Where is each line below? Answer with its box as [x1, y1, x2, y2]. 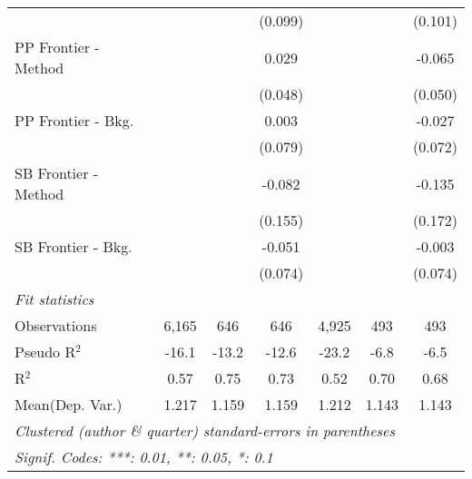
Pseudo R [15, 341, 76, 362]
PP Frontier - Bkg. [15, 110, 134, 131]
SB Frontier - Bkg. [15, 236, 133, 257]
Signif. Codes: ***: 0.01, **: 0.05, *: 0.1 [15, 446, 273, 467]
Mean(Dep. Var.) [15, 394, 123, 415]
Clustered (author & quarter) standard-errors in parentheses [15, 420, 395, 441]
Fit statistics [15, 288, 94, 309]
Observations [15, 315, 97, 336]
